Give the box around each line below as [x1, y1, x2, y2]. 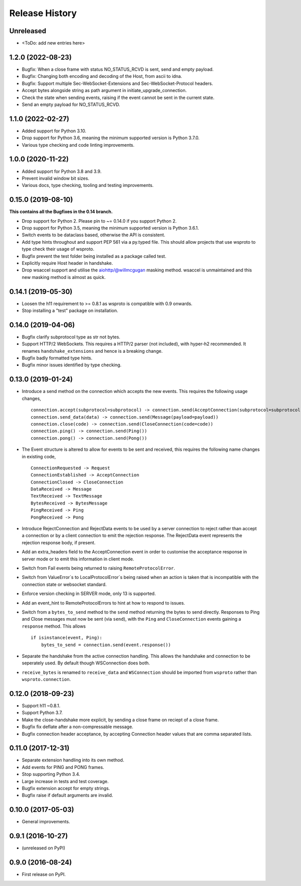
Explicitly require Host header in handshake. [22, 260, 113, 266]
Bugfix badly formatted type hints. [22, 355, 93, 361]
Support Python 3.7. [22, 710, 63, 716]
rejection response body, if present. [22, 539, 96, 545]
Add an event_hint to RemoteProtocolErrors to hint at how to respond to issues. [22, 600, 185, 606]
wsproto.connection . [22, 676, 71, 682]
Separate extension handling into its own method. [22, 757, 124, 763]
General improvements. [22, 819, 70, 825]
